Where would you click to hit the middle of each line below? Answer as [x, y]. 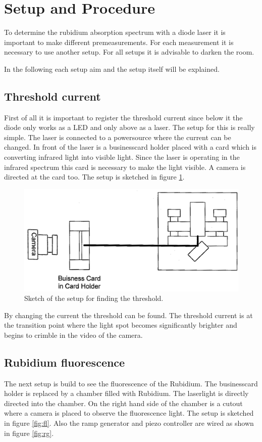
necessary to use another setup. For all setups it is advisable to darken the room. [129, 52]
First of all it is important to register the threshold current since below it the [123, 117]
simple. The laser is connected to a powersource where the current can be [118, 137]
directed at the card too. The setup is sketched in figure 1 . [94, 177]
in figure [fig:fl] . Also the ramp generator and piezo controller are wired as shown [129, 423]
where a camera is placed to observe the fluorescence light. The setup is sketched [129, 413]
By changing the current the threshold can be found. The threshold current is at [128, 315]
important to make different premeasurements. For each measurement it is [119, 42]
